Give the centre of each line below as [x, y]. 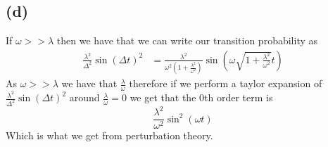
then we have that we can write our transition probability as [187, 40]
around [84, 97]
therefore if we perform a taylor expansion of [226, 83]
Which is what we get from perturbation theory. [109, 135]
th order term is [239, 97]
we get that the [163, 97]
